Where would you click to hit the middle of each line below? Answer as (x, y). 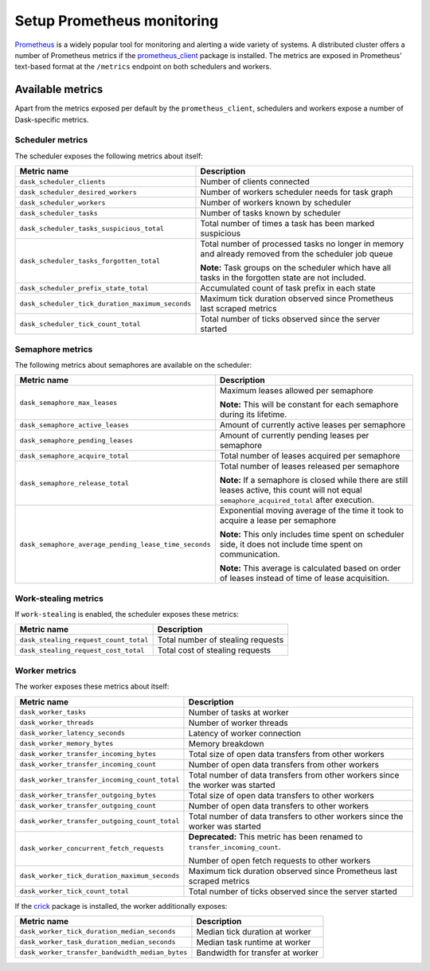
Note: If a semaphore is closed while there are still (314, 480)
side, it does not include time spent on (291, 544)
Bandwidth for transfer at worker (257, 953)
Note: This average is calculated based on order (310, 568)
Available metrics (59, 90)
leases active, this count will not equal (291, 490)
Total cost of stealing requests (214, 650)
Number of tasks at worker (238, 712)
